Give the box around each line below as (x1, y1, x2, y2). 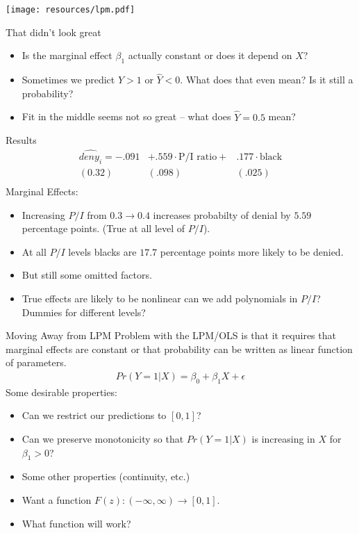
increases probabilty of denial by (153, 207, 291, 222)
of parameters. (6, 355, 67, 370)
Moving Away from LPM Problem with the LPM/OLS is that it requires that (6, 328, 336, 343)
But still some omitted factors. (22, 268, 152, 282)
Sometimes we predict (22, 72, 115, 87)
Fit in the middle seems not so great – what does (22, 109, 231, 124)
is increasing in (251, 431, 315, 445)
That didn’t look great (6, 24, 101, 39)
